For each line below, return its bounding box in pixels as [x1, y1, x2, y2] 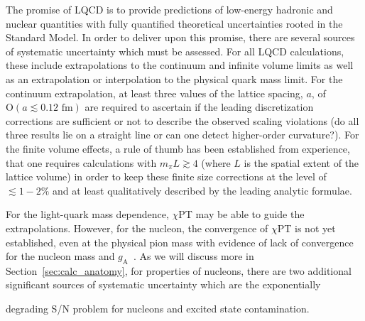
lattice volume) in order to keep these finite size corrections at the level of [6, 169, 327, 184]
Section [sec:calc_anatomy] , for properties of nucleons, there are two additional [6, 263, 352, 278]
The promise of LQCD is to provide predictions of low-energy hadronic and [6, 2, 333, 16]
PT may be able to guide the [178, 207, 305, 222]
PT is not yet [277, 220, 336, 235]
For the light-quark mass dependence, [6, 207, 169, 222]
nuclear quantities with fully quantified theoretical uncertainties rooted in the [6, 16, 343, 31]
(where [201, 155, 231, 170]
